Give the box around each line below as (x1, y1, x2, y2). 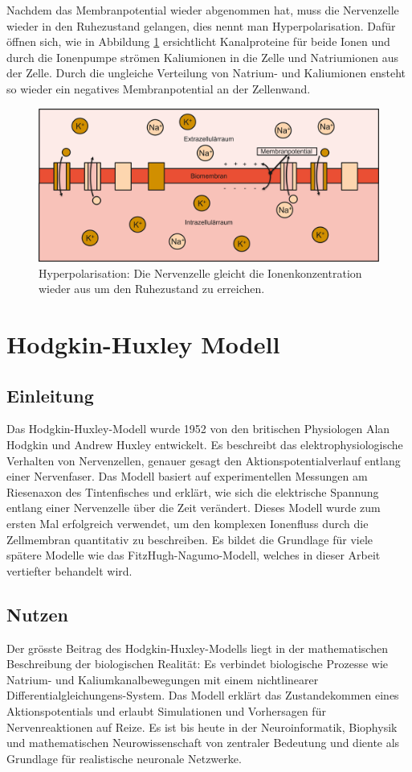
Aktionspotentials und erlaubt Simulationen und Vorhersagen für (6, 702, 326, 719)
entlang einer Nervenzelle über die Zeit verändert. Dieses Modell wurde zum (6, 499, 381, 516)
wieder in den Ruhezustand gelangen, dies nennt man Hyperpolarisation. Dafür (6, 17, 396, 34)
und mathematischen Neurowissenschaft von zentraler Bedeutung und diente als (6, 734, 400, 751)
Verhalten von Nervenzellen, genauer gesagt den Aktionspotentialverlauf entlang (6, 452, 401, 469)
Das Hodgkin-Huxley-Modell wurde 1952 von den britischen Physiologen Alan (6, 420, 390, 437)
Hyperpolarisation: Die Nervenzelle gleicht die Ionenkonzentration (39, 264, 362, 281)
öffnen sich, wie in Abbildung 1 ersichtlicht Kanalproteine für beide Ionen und (6, 33, 390, 50)
